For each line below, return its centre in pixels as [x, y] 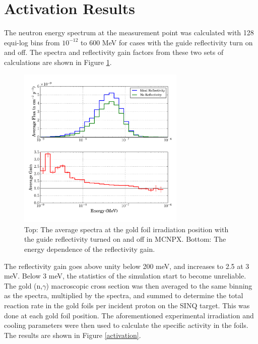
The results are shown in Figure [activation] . [73, 335]
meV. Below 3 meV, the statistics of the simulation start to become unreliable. [125, 276]
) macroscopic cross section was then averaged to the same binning [149, 285]
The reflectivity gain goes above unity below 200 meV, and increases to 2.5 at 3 [127, 266]
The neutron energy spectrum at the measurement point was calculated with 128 [129, 32]
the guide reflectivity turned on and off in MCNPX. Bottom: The [125, 239]
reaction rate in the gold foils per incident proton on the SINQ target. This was [127, 305]
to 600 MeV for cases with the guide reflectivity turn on [167, 42]
